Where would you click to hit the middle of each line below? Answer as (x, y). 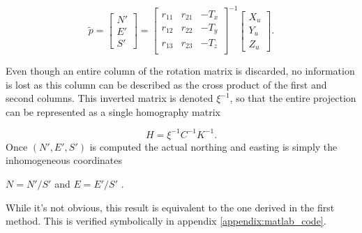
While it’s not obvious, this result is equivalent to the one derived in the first (170, 207)
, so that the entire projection (293, 98)
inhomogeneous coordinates (64, 160)
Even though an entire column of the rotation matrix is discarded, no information (180, 70)
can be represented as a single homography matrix (113, 111)
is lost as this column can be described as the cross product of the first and (166, 84)
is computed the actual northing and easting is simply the (213, 146)
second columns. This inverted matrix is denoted (110, 98)
